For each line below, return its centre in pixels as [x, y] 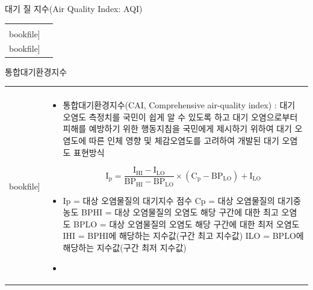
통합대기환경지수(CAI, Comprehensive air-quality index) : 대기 [179, 105]
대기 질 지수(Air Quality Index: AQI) [74, 8]
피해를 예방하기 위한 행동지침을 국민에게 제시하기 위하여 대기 [177, 128]
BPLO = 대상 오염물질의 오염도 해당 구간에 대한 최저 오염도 [187, 224]
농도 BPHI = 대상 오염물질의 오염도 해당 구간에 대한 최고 [171, 212]
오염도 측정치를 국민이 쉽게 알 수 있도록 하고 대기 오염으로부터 [180, 116]
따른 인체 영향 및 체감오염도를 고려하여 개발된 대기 [184, 140]
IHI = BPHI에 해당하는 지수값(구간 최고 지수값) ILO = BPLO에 [183, 236]
